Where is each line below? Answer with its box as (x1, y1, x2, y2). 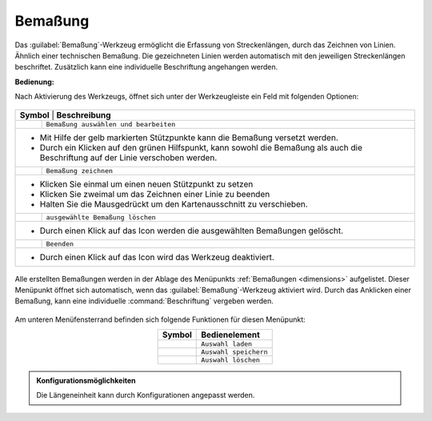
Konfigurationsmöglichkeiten (36, 376, 136, 386)
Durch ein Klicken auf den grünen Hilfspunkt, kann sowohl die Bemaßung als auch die (39, 142, 363, 153)
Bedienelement (201, 329, 260, 340)
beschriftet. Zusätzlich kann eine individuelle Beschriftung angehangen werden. (14, 62, 278, 72)
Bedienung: (14, 77, 55, 86)
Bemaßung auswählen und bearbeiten (46, 120, 176, 128)
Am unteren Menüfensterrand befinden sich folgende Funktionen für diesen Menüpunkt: (14, 315, 306, 324)
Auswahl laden (201, 340, 252, 348)
